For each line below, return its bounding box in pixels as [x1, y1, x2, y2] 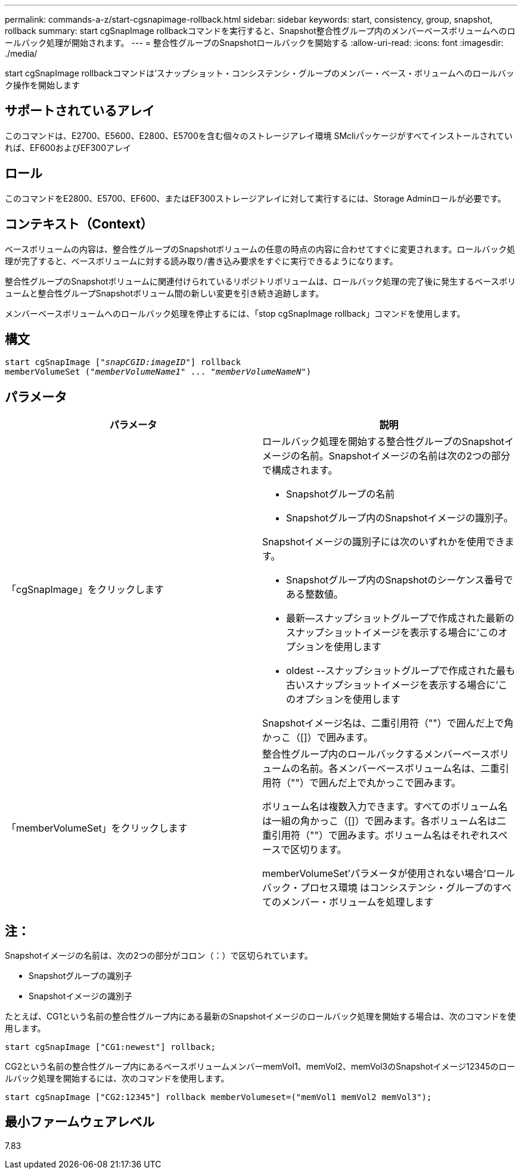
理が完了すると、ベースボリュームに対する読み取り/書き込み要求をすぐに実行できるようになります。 [5, 255, 398, 266]
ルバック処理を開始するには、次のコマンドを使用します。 [5, 1073, 229, 1084]
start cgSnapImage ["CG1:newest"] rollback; [5, 1042, 216, 1052]
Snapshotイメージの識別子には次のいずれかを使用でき [262, 536, 505, 548]
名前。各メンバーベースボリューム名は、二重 [300, 762, 500, 775]
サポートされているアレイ [5, 103, 155, 119]
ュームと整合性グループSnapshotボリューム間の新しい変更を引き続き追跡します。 [5, 288, 324, 298]
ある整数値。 [286, 588, 344, 601]
